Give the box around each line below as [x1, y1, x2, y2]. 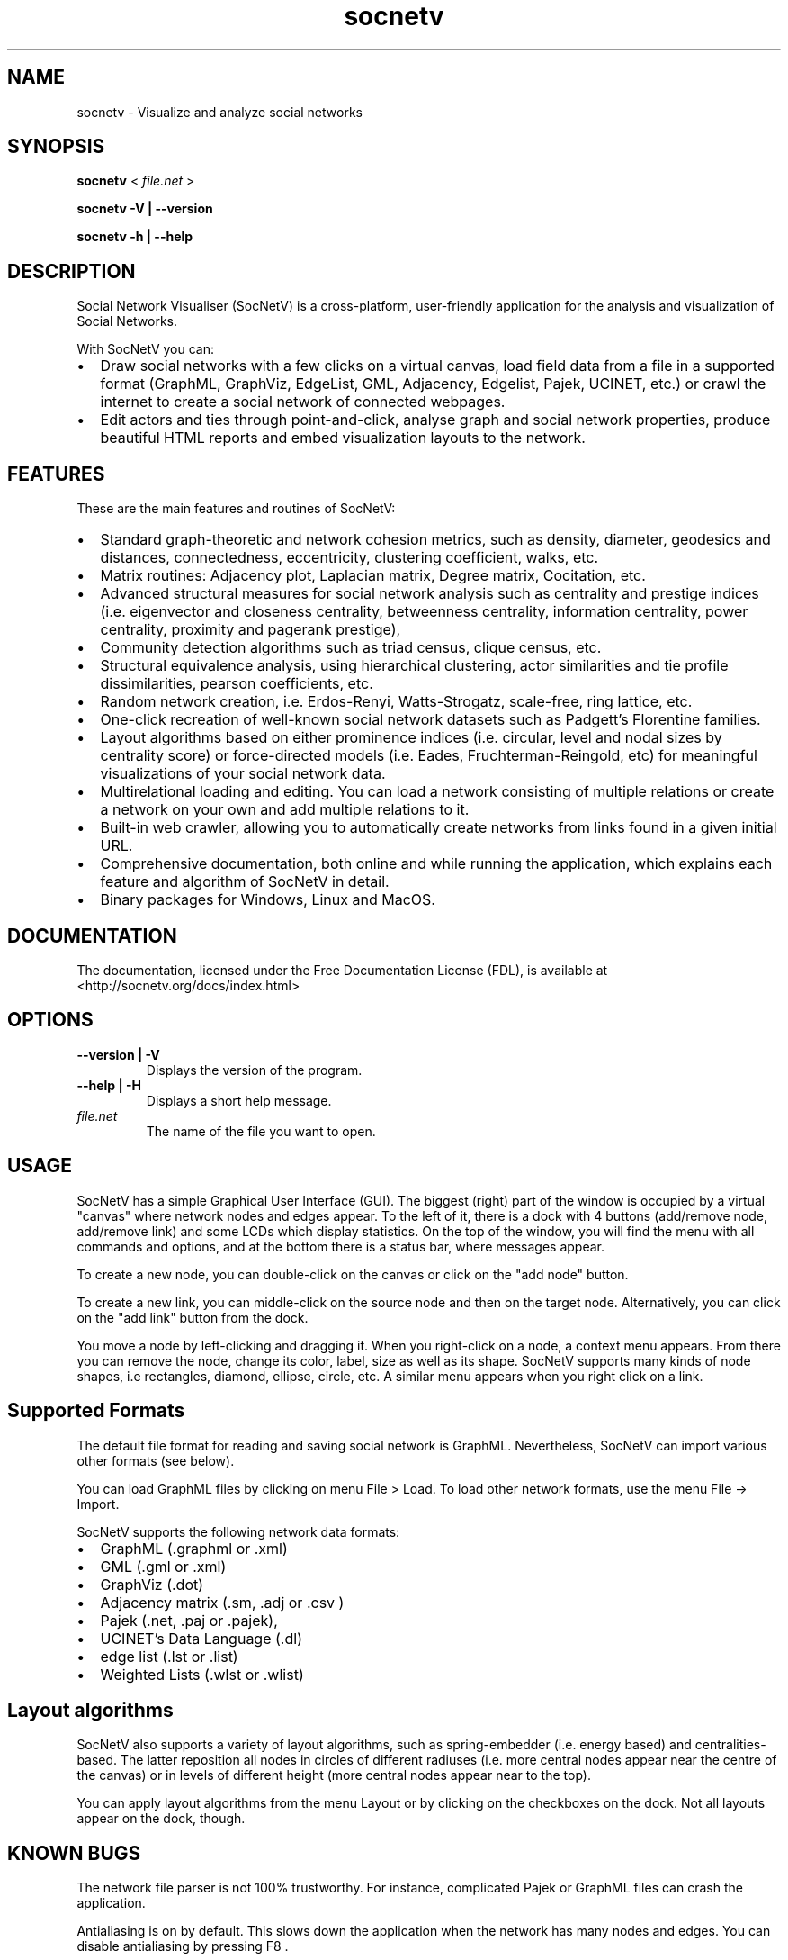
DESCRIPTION [7, 259, 136, 283]
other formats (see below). [76, 1452, 235, 1468]
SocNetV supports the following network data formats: [76, 1523, 400, 1540]
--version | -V [76, 1046, 160, 1062]
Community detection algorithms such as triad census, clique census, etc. [100, 638, 602, 657]
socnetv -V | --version [76, 201, 213, 217]
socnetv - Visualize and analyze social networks [76, 104, 363, 120]
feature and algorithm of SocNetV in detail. [100, 872, 390, 891]
